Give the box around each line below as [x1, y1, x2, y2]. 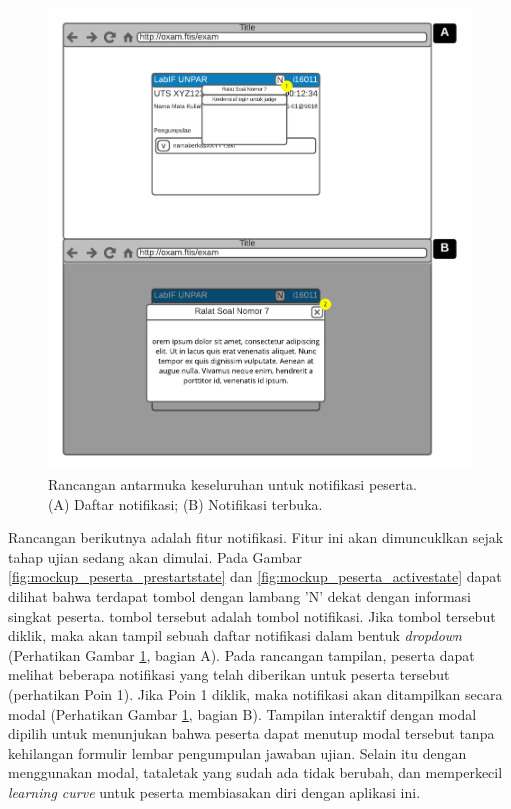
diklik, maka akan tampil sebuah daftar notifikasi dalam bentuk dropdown [8, 625, 462, 646]
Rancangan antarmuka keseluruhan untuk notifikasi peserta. [48, 473, 417, 494]
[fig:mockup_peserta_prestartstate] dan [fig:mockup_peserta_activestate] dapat [8, 566, 502, 587]
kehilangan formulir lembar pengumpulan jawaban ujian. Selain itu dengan [8, 742, 467, 763]
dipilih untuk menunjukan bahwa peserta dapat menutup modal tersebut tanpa [8, 723, 495, 744]
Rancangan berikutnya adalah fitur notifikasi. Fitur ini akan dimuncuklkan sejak [8, 527, 504, 548]
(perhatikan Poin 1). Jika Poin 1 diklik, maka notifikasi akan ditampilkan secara [8, 683, 503, 704]
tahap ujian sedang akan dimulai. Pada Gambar [8, 546, 303, 567]
